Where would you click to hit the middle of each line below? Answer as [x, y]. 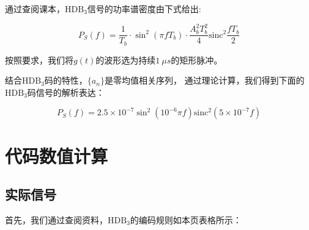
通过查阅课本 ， [35, 9]
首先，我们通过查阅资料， [56, 219]
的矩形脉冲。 [197, 59]
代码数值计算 [57, 155]
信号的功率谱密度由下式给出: [144, 9]
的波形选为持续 [126, 59]
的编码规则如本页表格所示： [186, 219]
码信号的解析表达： [66, 92]
